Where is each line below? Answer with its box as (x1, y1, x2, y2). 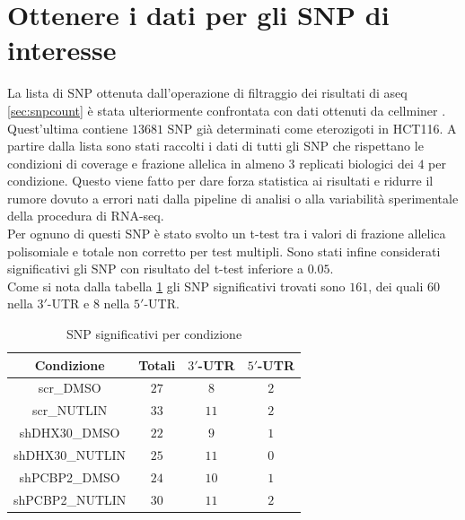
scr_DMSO (38, 378, 101, 397)
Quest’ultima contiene (7, 118, 128, 137)
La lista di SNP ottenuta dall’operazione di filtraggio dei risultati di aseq (7, 83, 408, 102)
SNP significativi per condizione (66, 325, 242, 343)
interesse (7, 31, 117, 68)
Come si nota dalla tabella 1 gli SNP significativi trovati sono (7, 276, 346, 295)
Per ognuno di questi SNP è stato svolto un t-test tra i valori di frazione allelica (7, 224, 446, 243)
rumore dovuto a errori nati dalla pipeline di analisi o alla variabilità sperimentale (7, 188, 459, 207)
